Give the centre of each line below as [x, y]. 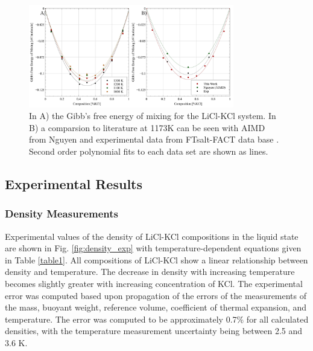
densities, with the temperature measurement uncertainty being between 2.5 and [154, 331]
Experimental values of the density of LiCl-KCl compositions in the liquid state [152, 236]
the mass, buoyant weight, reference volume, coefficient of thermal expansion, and [156, 307]
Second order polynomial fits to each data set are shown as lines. [149, 151]
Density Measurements [62, 214]
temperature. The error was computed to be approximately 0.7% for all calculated [157, 319]
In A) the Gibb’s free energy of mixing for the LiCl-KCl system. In [153, 116]
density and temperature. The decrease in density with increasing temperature [150, 272]
